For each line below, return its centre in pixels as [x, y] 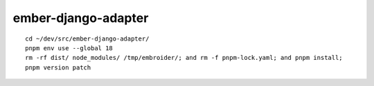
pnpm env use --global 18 [69, 48]
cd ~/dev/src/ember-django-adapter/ [87, 39]
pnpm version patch [58, 67]
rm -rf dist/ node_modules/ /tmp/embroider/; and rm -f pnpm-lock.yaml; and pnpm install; [184, 58]
